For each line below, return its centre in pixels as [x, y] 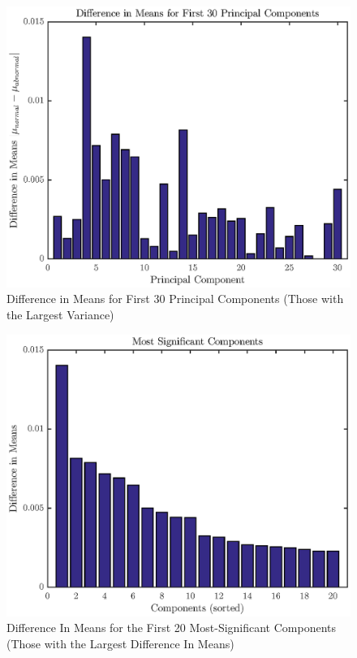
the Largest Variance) [60, 314]
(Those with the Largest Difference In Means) [120, 643]
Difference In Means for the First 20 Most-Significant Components [172, 628]
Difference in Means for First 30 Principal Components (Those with [175, 299]
